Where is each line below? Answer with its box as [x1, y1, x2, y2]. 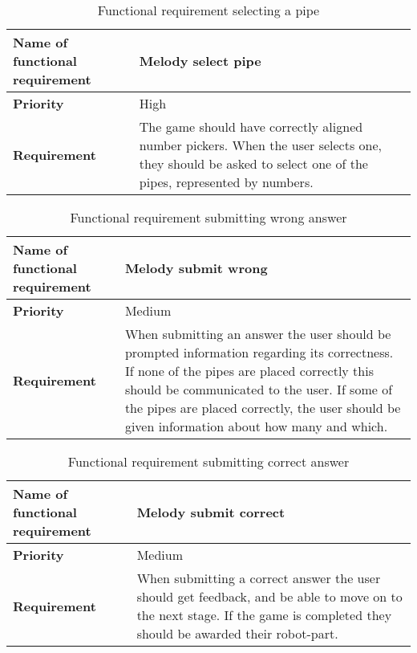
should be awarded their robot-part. [136, 624, 338, 643]
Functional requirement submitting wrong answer [70, 208, 347, 227]
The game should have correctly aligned [139, 117, 363, 136]
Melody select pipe [139, 51, 261, 70]
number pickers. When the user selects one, [139, 136, 383, 154]
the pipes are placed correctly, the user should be [124, 398, 401, 417]
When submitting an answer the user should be [124, 324, 391, 343]
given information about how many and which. [124, 417, 388, 435]
